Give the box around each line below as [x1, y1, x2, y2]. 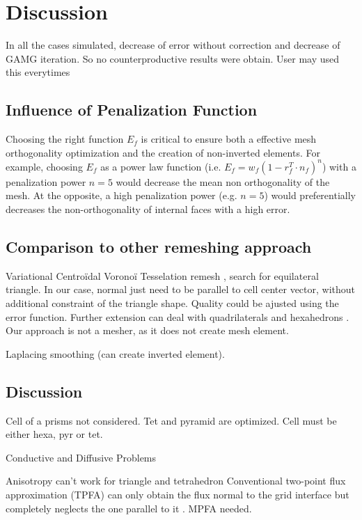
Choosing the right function [6, 132, 124, 146]
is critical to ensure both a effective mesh [141, 132, 317, 146]
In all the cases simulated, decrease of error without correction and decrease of [6, 38, 340, 52]
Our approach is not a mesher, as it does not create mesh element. [6, 323, 289, 338]
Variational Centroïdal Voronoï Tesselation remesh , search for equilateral [6, 268, 319, 283]
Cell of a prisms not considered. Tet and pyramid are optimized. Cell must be [6, 413, 337, 427]
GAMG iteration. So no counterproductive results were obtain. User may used [6, 51, 340, 65]
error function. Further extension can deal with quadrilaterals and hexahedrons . [6, 309, 349, 324]
